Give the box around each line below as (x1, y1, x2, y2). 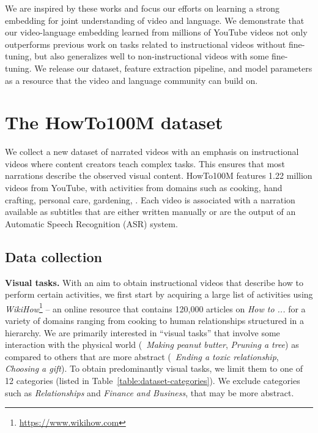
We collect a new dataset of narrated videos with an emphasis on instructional (5, 145, 299, 158)
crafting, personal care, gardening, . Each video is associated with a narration (5, 193, 295, 206)
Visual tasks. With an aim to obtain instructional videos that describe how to (5, 276, 303, 288)
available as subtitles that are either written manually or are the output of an (5, 205, 296, 218)
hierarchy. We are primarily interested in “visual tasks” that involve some (5, 326, 280, 339)
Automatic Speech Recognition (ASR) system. (5, 217, 178, 230)
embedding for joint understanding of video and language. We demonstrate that (5, 13, 305, 26)
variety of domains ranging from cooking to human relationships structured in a (5, 314, 305, 327)
